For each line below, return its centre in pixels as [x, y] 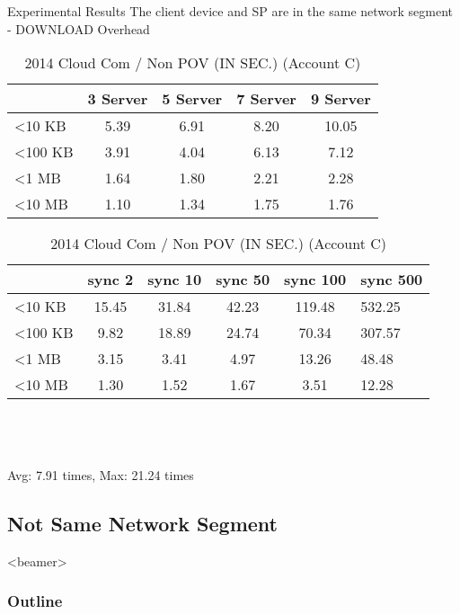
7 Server [266, 99]
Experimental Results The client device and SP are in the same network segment [230, 11]
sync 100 [315, 280]
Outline [35, 601]
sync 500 [392, 280]
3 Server [118, 99]
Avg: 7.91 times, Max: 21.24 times [101, 474]
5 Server [192, 99]
